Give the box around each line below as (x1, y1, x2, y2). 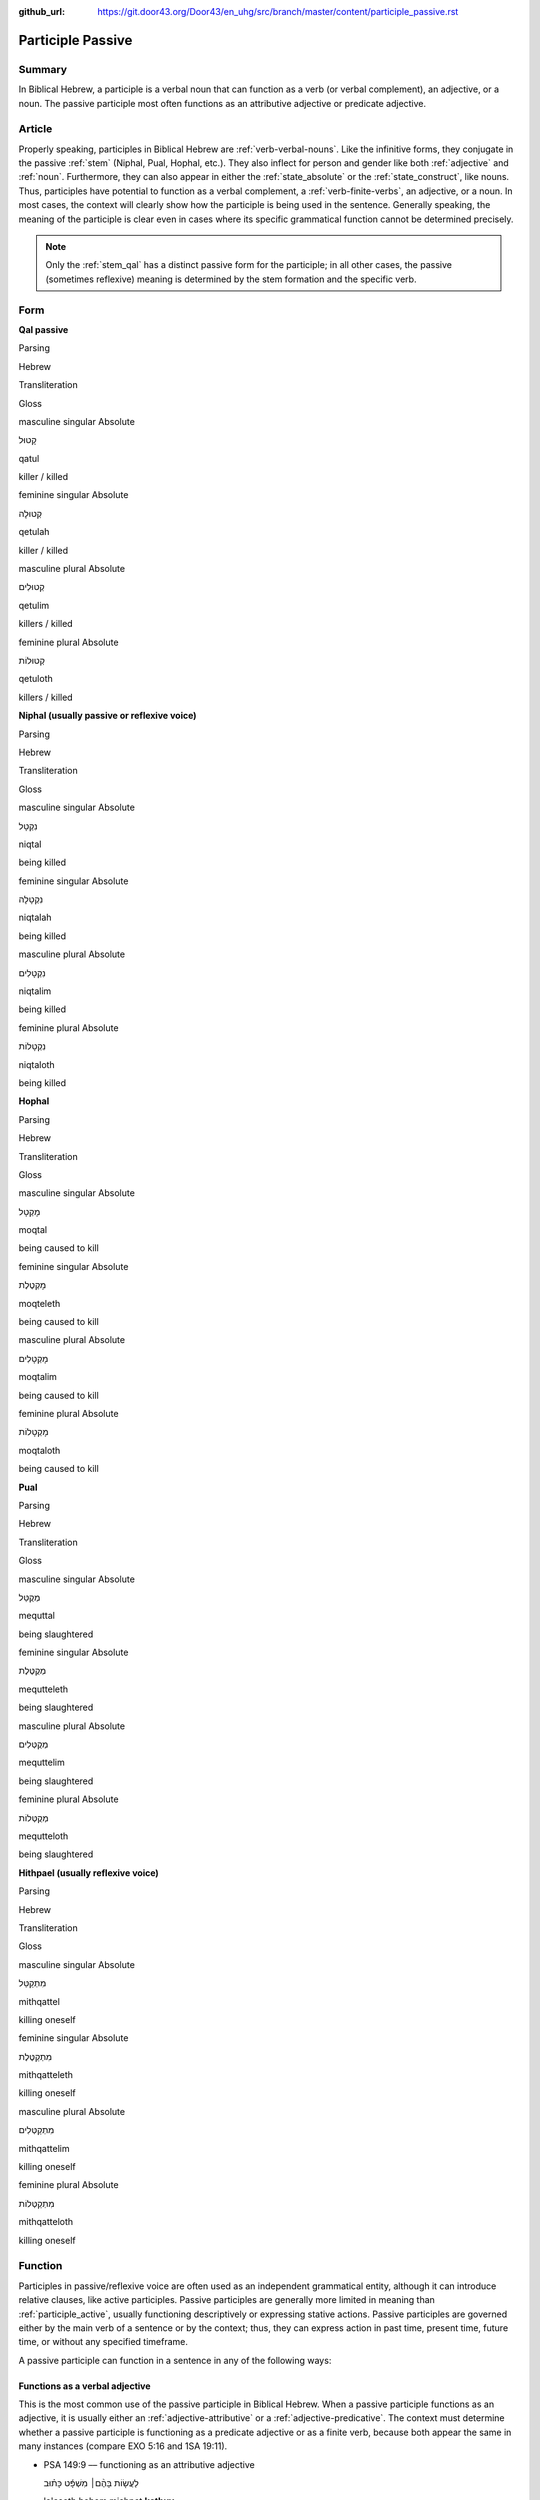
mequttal (18, 1610, 55, 1622)
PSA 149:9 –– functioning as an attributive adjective (43, 2458, 255, 2470)
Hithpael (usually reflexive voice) (18, 1866, 159, 1879)
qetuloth (18, 673, 54, 685)
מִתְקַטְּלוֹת (18, 2197, 55, 2209)
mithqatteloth (18, 2216, 74, 2228)
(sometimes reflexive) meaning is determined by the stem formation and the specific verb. (45, 273, 417, 285)
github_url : (18, 6, 65, 17)
